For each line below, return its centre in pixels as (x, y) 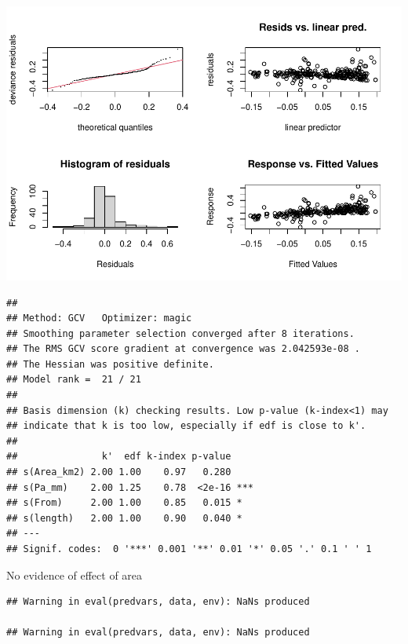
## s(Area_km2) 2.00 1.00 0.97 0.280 (119, 472)
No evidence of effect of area (75, 574)
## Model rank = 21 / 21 (74, 380)
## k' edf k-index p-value (119, 457)
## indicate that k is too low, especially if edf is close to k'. (186, 426)
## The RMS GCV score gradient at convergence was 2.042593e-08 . (184, 349)
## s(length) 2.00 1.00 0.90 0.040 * (124, 518)
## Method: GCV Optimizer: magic (99, 318)
